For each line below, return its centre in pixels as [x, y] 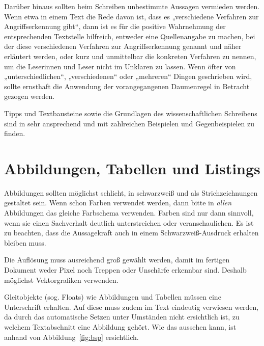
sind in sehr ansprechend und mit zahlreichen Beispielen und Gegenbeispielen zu [129, 123]
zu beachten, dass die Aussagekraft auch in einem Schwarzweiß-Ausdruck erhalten [131, 233]
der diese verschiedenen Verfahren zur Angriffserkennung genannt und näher [123, 46]
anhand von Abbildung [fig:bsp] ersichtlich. [71, 337]
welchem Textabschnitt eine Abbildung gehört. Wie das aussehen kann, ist [120, 326]
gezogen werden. [30, 96]
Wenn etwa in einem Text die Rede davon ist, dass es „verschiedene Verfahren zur [131, 16]
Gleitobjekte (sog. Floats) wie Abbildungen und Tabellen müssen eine [113, 297]
